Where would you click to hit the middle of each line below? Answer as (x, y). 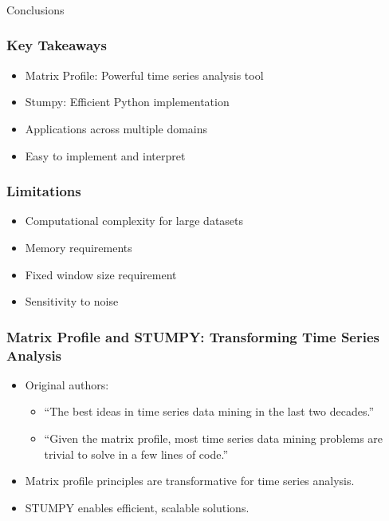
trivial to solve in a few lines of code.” (136, 454)
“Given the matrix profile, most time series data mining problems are (214, 438)
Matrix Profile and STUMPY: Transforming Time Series (193, 336)
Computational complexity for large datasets (134, 221)
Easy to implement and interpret (105, 155)
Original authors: (67, 384)
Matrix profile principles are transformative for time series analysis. (190, 481)
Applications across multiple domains (116, 128)
